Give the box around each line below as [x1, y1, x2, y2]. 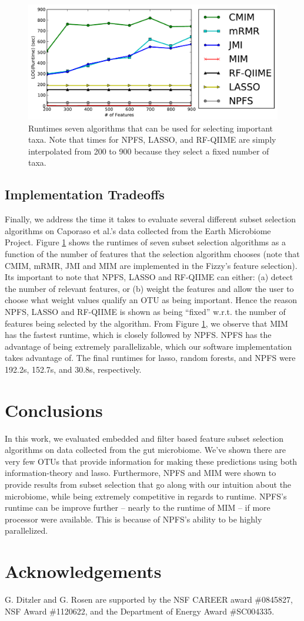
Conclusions [5, 397, 103, 422]
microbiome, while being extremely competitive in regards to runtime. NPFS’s [5, 489, 287, 502]
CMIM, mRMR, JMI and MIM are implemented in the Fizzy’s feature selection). [5, 259, 298, 271]
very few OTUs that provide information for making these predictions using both [5, 455, 298, 467]
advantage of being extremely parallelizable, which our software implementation [5, 340, 292, 352]
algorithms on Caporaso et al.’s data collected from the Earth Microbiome [5, 224, 271, 236]
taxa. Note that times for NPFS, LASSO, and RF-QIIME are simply [28, 133, 276, 146]
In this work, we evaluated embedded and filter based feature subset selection [5, 432, 284, 444]
